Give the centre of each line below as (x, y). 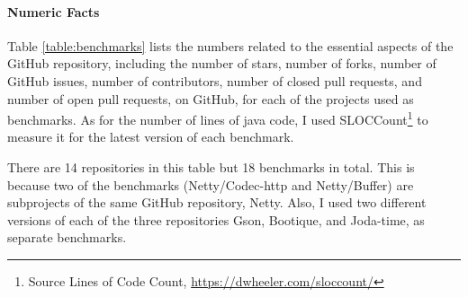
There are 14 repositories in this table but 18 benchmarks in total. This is (211, 167)
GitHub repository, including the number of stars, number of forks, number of (222, 63)
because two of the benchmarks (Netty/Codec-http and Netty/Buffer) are (211, 184)
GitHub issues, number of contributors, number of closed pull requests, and (215, 80)
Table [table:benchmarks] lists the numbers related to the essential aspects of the (230, 45)
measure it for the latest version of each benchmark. (151, 137)
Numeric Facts (54, 11)
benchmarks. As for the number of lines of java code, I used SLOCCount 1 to (218, 118)
